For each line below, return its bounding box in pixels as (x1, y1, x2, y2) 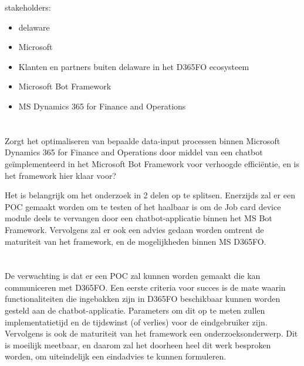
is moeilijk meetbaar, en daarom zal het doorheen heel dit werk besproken (5, 338, 271, 351)
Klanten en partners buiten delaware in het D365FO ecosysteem (18, 60, 249, 72)
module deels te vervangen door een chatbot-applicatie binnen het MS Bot (5, 212, 272, 224)
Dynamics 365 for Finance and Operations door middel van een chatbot (5, 146, 263, 158)
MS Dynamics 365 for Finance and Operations (18, 99, 186, 112)
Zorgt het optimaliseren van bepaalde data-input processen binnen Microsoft (5, 134, 281, 147)
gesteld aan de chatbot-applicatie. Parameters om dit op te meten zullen (5, 304, 265, 317)
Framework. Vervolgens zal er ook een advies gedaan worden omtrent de (5, 223, 264, 235)
